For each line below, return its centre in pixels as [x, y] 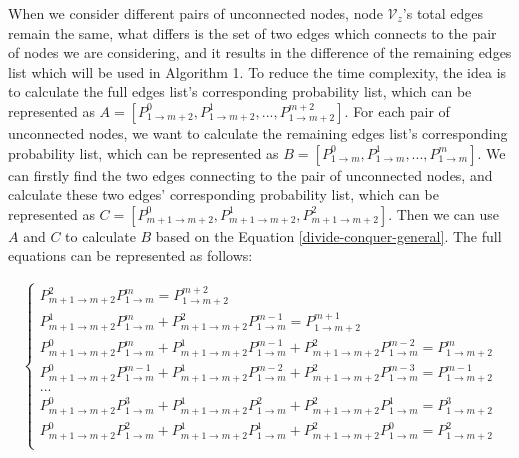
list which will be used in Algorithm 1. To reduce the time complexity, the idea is [257, 71]
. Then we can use [444, 213]
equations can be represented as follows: [130, 255]
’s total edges [443, 13]
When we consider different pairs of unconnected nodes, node [195, 13]
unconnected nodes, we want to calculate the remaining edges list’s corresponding [258, 132]
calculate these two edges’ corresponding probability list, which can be [223, 194]
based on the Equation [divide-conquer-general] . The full [328, 235]
